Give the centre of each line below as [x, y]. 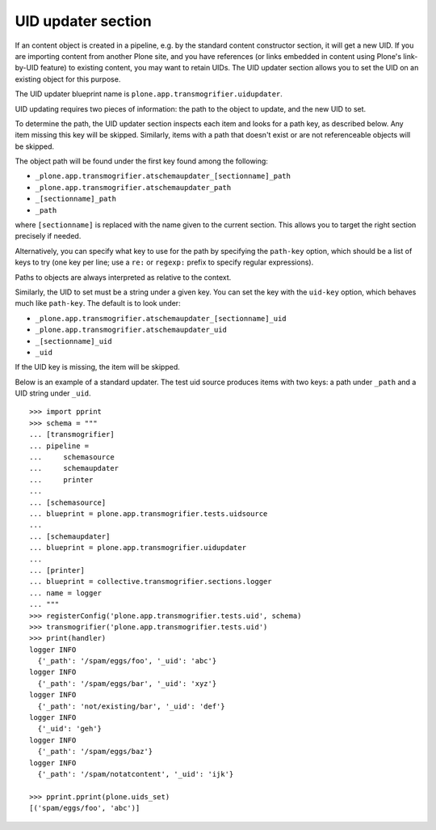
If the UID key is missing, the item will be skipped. [98, 367]
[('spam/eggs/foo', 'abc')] [85, 808]
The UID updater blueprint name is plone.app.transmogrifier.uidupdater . [149, 94]
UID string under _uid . [53, 393]
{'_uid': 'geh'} [70, 729]
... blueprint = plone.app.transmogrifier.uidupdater [138, 548]
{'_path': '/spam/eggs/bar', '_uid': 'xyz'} [127, 683]
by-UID [27, 68]
